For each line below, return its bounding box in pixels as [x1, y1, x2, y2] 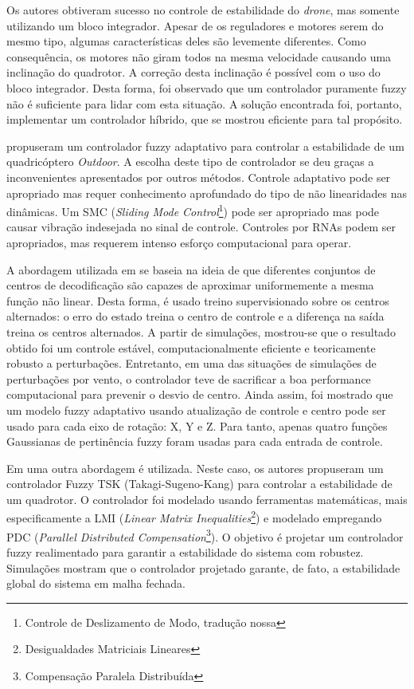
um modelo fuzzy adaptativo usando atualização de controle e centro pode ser [6, 401, 386, 418]
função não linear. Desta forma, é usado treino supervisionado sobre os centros [6, 292, 389, 309]
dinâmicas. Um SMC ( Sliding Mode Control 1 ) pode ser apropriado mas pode [6, 201, 380, 219]
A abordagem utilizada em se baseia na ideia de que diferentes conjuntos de [6, 261, 376, 278]
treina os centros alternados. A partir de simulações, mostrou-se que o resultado [6, 323, 396, 340]
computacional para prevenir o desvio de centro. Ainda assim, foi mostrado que [6, 386, 393, 403]
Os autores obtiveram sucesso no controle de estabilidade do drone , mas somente [6, 2, 400, 18]
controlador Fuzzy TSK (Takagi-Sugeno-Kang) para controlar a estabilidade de [6, 475, 393, 492]
